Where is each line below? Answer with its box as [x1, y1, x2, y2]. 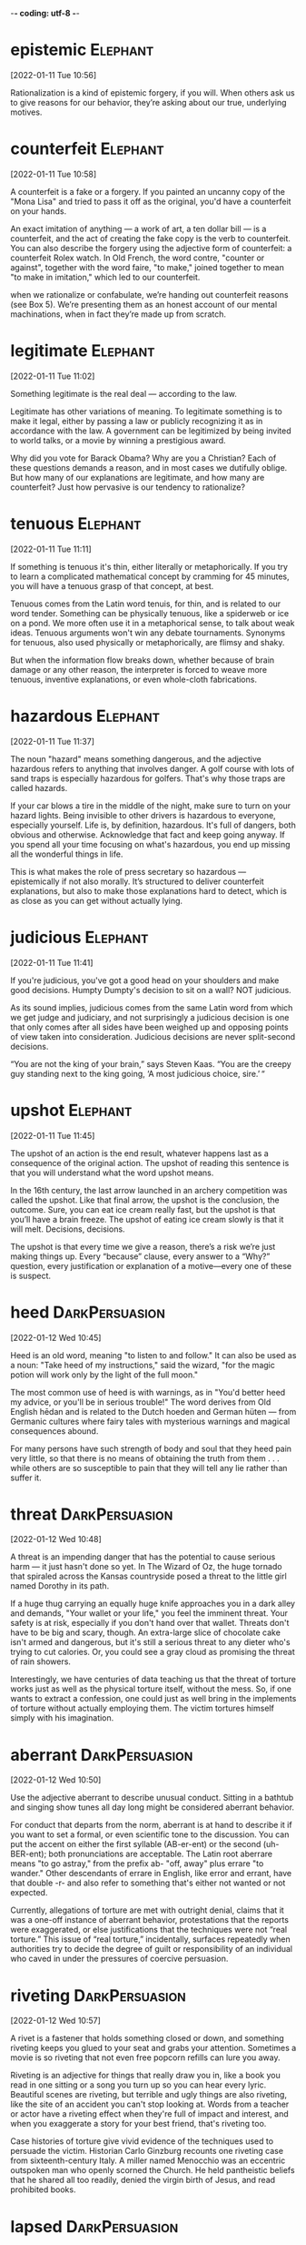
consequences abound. [10, 1425, 99, 1437]
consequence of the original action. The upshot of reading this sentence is [10, 1157, 290, 1168]
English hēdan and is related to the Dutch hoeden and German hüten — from [10, 1406, 297, 1417]
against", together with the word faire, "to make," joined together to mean [10, 261, 284, 272]
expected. [10, 1887, 48, 1898]
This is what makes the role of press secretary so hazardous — [10, 866, 247, 877]
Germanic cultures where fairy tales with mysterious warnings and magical [10, 1416, 291, 1427]
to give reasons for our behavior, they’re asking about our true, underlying [10, 97, 287, 107]
